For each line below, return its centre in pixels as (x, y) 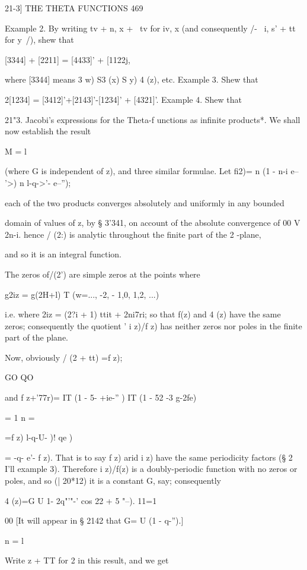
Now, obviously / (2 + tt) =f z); (64, 357)
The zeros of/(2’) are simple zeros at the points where (103, 274)
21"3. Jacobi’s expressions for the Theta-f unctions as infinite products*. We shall (153, 119)
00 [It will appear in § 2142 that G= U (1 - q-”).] (94, 520)
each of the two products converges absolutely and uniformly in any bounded (145, 202)
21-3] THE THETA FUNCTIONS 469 (74, 8)
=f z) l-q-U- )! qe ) (39, 437)
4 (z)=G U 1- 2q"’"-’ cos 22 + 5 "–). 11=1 (81, 500)
